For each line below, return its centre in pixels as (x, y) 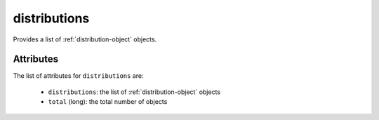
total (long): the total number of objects (108, 102)
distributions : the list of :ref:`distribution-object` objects (134, 92)
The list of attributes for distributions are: (78, 76)
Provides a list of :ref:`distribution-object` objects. (85, 39)
